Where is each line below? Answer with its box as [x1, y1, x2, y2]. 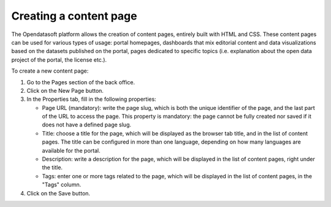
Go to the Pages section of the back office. [26, 78, 135, 85]
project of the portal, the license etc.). [11, 56, 107, 64]
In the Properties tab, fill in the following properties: [26, 95, 156, 103]
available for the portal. [42, 147, 101, 154]
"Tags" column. [42, 181, 82, 189]
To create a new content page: [11, 67, 89, 74]
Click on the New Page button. [26, 87, 104, 94]
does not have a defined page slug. [42, 121, 132, 128]
